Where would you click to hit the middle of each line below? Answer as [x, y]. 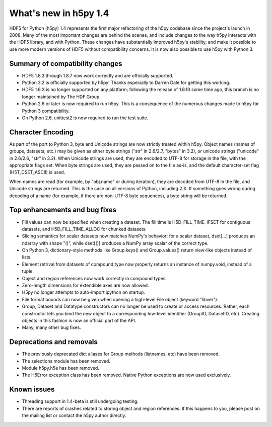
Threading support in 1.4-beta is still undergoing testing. [80, 401]
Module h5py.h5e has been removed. [60, 368]
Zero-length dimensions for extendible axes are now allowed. [85, 285]
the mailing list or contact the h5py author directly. [74, 415]
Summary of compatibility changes [66, 64]
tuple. [28, 271]
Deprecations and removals [54, 342]
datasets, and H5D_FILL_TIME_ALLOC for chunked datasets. [84, 229]
